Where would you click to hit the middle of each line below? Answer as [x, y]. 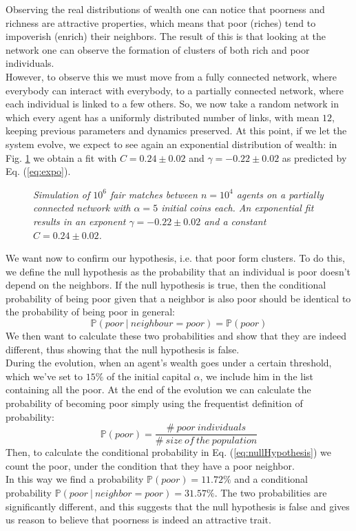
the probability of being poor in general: [90, 312]
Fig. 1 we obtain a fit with [61, 157]
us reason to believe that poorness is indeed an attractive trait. [138, 520]
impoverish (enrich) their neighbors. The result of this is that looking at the [166, 36]
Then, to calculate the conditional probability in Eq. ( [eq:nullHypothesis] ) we [168, 452]
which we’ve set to [44, 376]
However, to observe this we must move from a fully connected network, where [171, 76]
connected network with [82, 208]
